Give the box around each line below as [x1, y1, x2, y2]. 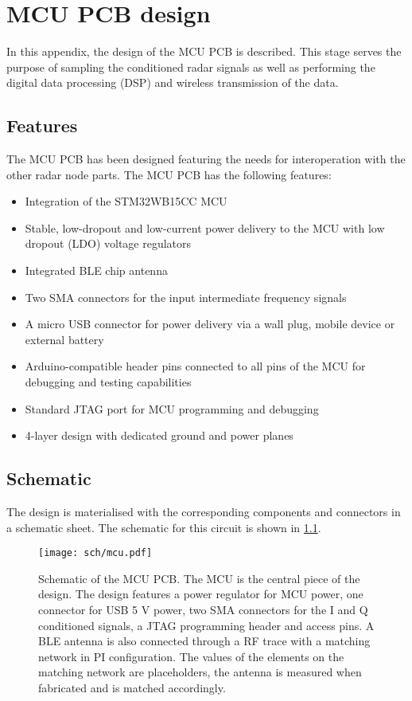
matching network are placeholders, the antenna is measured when [38, 664, 362, 680]
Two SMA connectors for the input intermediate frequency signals [25, 288, 347, 305]
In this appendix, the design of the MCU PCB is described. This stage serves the [6, 43, 402, 60]
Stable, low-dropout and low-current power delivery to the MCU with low [25, 219, 385, 236]
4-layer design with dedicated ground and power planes [25, 427, 293, 444]
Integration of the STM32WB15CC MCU [25, 193, 227, 210]
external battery [25, 331, 104, 347]
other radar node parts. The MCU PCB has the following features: [6, 166, 332, 182]
